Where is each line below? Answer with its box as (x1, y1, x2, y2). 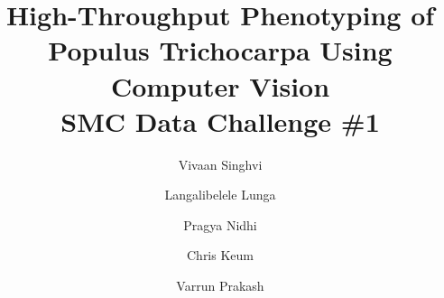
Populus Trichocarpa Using (48, 32, 393, 69)
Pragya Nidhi (183, 215, 257, 234)
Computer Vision (110, 67, 330, 104)
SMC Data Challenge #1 (60, 102, 380, 139)
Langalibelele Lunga (164, 185, 276, 204)
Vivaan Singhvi (178, 154, 263, 173)
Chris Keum (186, 246, 254, 265)
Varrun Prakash (176, 276, 264, 295)
